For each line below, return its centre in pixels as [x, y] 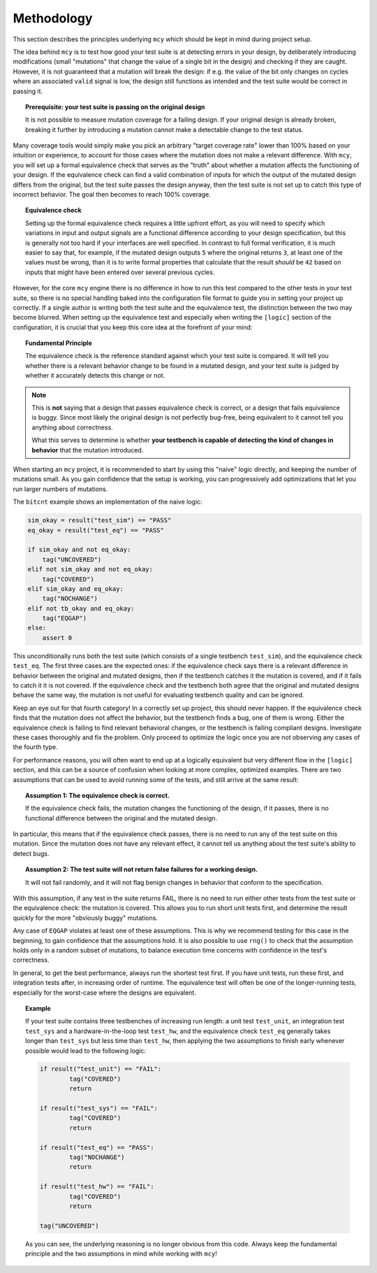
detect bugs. [31, 853]
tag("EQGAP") [65, 618]
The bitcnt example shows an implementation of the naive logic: [108, 502]
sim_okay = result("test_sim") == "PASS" [99, 520]
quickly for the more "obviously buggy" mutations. [86, 918]
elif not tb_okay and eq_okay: [81, 608]
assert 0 [57, 638]
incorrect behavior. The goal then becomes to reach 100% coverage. [112, 194]
